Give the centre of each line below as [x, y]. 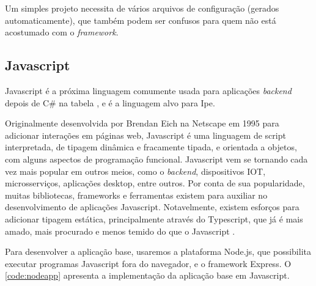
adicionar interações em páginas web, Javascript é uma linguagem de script [145, 135]
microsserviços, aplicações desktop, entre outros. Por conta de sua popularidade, [155, 183]
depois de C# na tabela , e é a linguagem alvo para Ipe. [110, 102]
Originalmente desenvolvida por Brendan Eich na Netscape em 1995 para [142, 123]
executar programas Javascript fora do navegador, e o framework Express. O [148, 263]
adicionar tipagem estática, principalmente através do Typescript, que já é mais [154, 218]
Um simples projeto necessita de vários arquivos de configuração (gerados [142, 8]
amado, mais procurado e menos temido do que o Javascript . [120, 231]
